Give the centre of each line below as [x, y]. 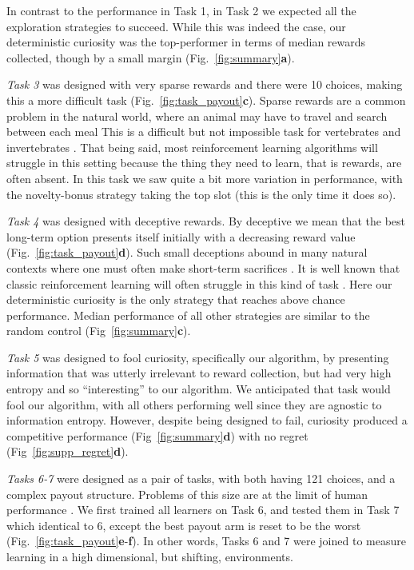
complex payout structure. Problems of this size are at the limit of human [187, 494]
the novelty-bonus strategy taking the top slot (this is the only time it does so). [201, 194]
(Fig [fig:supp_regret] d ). [68, 451]
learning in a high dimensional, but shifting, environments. [150, 556]
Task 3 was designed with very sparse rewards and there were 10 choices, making [205, 84]
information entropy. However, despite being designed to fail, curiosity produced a [207, 420]
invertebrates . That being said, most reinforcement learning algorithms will [192, 147]
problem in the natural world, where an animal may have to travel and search [197, 116]
